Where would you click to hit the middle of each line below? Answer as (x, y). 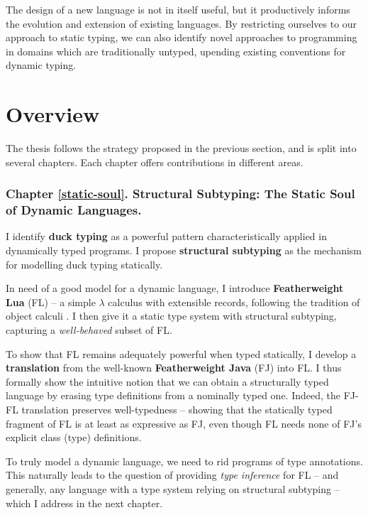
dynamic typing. (41, 65)
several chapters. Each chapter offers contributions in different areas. (155, 162)
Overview (53, 114)
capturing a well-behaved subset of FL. (89, 329)
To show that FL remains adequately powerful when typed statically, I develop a (181, 353)
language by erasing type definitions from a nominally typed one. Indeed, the (173, 395)
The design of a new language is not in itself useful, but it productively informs (178, 9)
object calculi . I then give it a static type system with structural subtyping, (171, 316)
